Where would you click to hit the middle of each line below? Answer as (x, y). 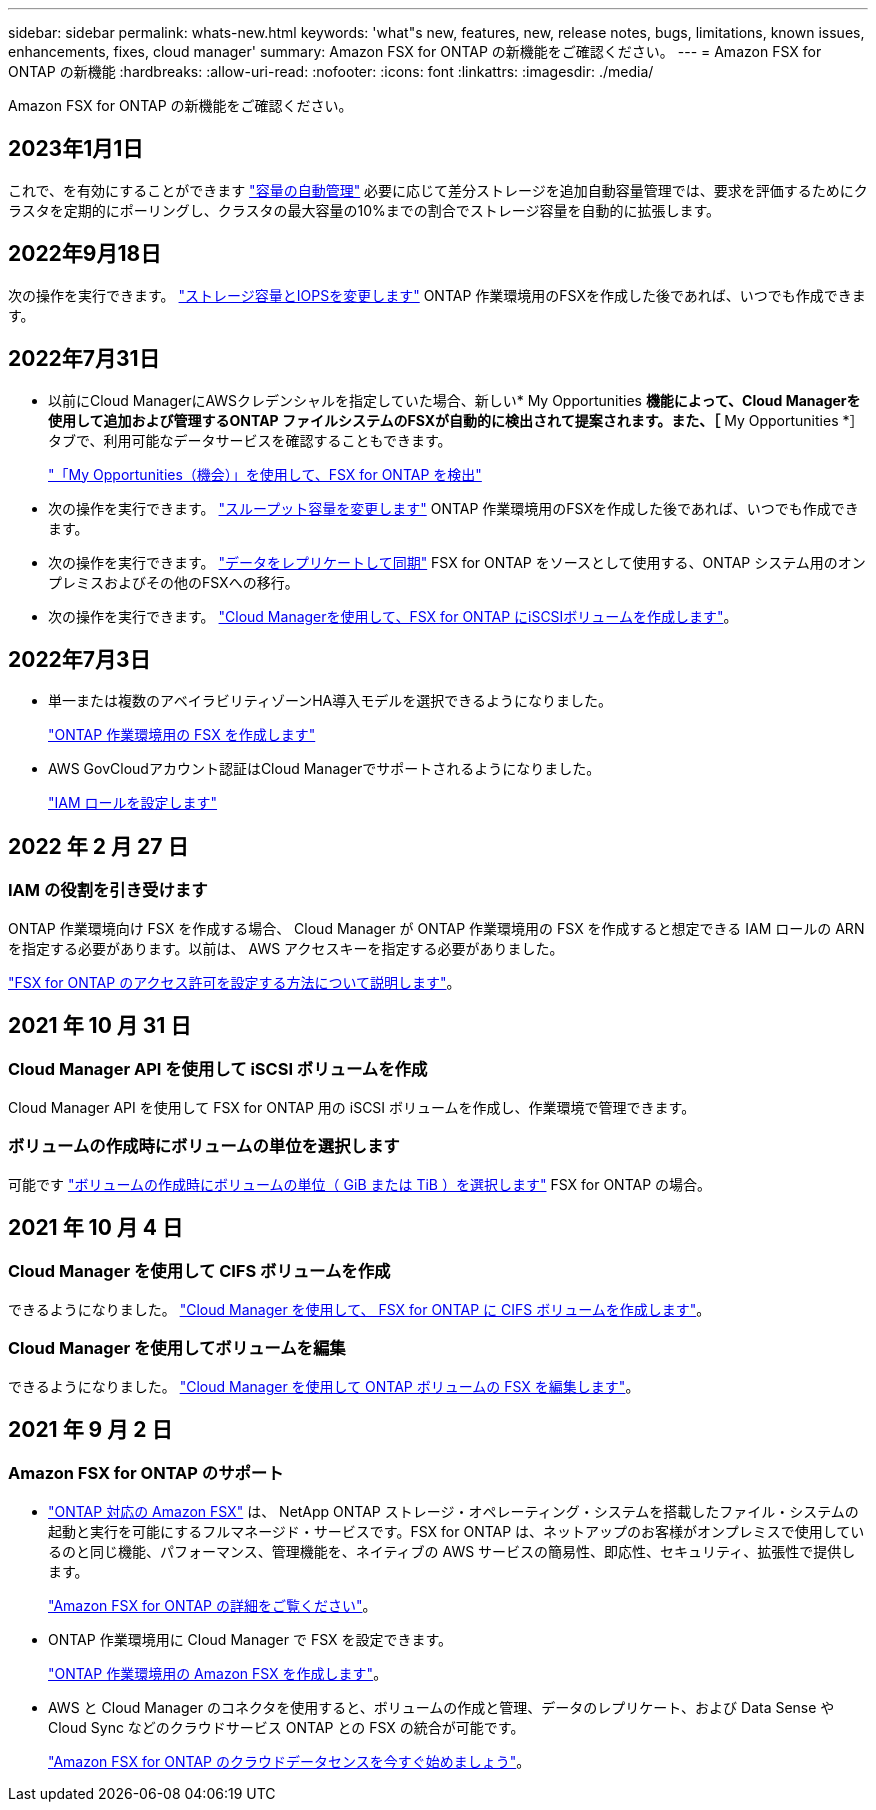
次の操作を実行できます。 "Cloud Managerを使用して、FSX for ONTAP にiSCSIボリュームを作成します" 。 (393, 616)
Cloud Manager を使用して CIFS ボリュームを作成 (199, 1271)
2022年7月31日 (84, 359)
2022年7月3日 (79, 659)
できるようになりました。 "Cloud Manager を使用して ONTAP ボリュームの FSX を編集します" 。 (324, 1386)
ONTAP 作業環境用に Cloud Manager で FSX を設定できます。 (250, 1639)
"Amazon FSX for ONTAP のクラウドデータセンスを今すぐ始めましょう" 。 (289, 1761)
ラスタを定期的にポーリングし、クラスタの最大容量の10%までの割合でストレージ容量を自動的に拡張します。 (364, 210)
